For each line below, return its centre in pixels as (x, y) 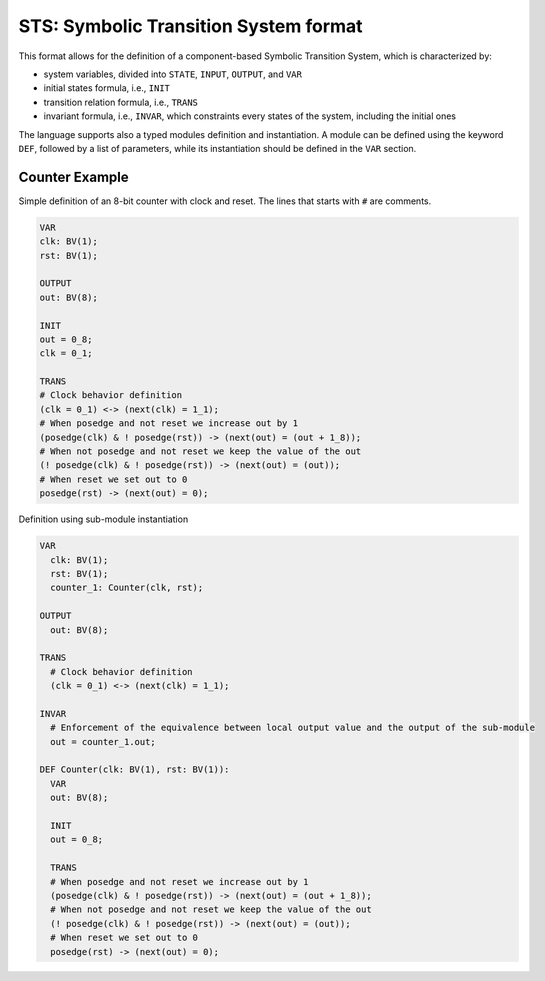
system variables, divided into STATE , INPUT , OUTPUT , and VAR (172, 74)
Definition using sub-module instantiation (103, 519)
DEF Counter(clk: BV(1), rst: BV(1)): (134, 769)
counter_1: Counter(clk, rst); (127, 588)
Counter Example (73, 176)
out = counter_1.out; (103, 741)
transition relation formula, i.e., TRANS (121, 102)
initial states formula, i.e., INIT (106, 88)
